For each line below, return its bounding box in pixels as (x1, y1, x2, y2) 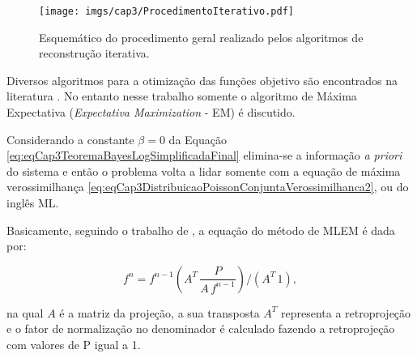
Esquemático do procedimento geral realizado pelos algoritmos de (39, 28, 364, 45)
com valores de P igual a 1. (6, 335, 141, 352)
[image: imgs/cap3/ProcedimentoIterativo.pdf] (39, 6, 294, 17)
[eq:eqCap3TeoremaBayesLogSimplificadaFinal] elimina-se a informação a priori (6, 147, 402, 164)
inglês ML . (6, 194, 59, 211)
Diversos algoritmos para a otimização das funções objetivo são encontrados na (6, 71, 398, 88)
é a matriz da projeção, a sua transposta (59, 304, 260, 321)
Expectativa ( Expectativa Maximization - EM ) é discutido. (6, 104, 296, 121)
